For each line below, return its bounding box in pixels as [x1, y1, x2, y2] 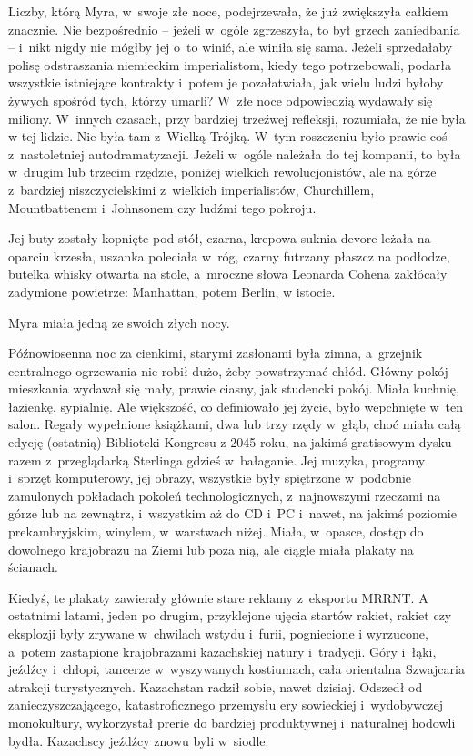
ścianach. [8, 557, 58, 577]
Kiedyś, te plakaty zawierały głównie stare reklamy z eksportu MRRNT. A [8, 587, 428, 607]
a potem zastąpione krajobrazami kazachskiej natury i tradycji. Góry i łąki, [8, 641, 437, 660]
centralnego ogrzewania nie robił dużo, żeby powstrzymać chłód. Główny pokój [8, 361, 448, 380]
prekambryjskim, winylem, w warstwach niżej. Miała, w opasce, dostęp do [8, 522, 424, 541]
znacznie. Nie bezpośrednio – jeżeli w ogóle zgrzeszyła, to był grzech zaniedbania [8, 19, 460, 38]
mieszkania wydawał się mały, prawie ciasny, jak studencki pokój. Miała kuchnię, [8, 379, 459, 398]
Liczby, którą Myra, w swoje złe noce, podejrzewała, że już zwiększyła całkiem [8, 2, 448, 20]
